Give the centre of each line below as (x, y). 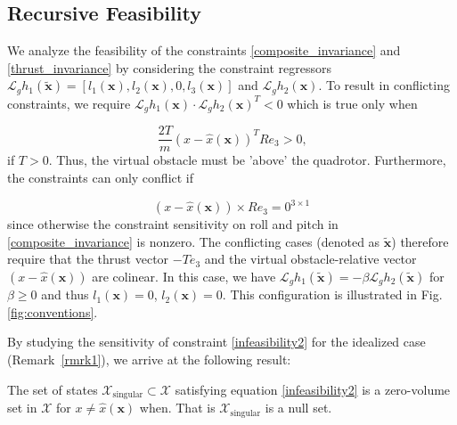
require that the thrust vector (88, 259)
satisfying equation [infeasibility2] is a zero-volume (313, 389)
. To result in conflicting (384, 85)
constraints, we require (69, 103)
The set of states (53, 389)
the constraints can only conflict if (101, 177)
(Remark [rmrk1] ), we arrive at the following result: (149, 360)
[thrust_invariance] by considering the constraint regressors (169, 67)
